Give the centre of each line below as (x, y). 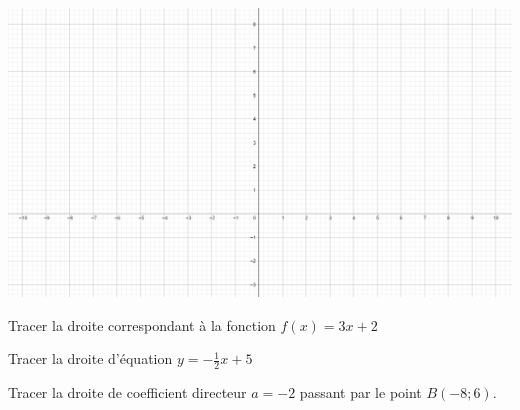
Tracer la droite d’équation (90, 358)
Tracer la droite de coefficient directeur (127, 392)
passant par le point (360, 392)
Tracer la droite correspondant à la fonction (142, 324)
